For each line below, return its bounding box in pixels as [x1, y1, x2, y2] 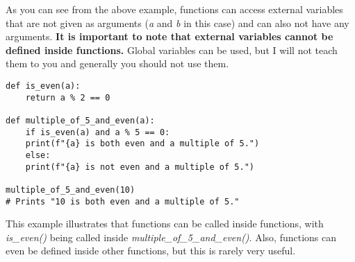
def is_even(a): [6, 80, 81, 91]
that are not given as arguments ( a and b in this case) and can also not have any [6, 15, 349, 30]
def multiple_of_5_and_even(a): [6, 115, 155, 125]
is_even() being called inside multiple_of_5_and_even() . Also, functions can [6, 229, 336, 244]
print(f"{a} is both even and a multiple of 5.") [25, 139, 260, 149]
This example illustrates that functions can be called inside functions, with [6, 216, 324, 231]
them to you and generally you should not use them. [6, 56, 229, 71]
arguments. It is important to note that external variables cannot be [6, 29, 333, 44]
